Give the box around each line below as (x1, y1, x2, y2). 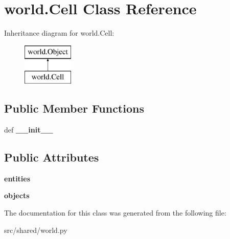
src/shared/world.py (4, 224, 67, 235)
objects (4, 190, 30, 201)
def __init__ (4, 124, 53, 135)
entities (4, 173, 31, 183)
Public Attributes (4, 149, 99, 165)
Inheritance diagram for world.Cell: (4, 28, 114, 38)
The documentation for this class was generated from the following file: (4, 207, 226, 218)
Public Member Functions (4, 100, 144, 116)
